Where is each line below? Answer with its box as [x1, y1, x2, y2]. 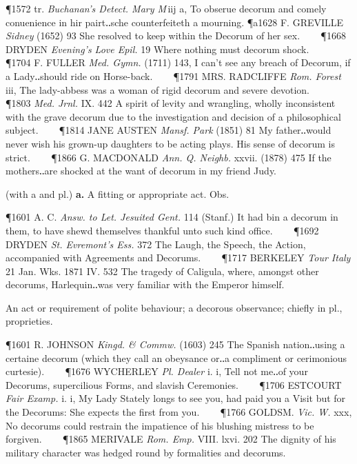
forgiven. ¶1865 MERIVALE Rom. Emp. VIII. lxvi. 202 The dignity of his [6, 432, 336, 446]
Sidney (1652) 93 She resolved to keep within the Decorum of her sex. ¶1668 [6, 28, 346, 43]
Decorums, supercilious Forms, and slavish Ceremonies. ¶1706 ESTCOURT [6, 377, 342, 392]
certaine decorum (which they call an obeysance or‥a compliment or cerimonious [6, 350, 347, 365]
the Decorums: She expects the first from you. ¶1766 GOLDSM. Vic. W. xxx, [6, 405, 352, 419]
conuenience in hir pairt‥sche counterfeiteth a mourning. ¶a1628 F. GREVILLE [6, 14, 344, 29]
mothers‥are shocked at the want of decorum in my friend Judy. [6, 163, 277, 178]
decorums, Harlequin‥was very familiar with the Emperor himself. [6, 277, 285, 292]
